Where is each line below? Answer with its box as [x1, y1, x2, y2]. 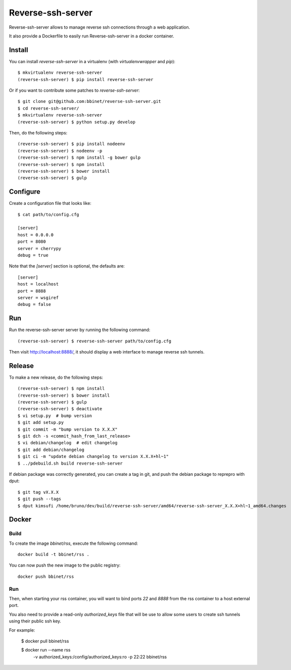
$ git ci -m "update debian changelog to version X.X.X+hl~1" [17, 454, 169, 459]
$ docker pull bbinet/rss [21, 638, 69, 644]
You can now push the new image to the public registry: [9, 562, 121, 568]
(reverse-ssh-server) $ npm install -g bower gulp [17, 155, 141, 160]
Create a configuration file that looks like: [9, 201, 92, 206]
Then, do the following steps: [9, 130, 68, 135]
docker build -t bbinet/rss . [17, 552, 90, 557]
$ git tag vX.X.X [17, 489, 59, 495]
